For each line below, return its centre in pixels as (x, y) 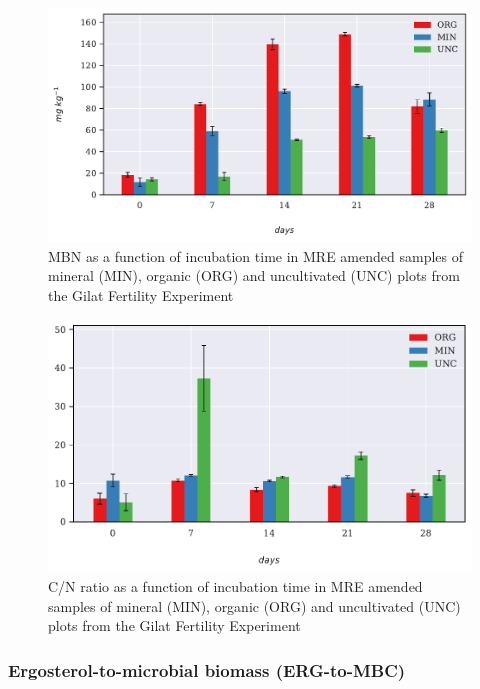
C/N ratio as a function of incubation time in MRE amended (235, 586)
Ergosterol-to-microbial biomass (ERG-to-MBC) (207, 669)
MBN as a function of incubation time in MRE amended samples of (255, 255)
